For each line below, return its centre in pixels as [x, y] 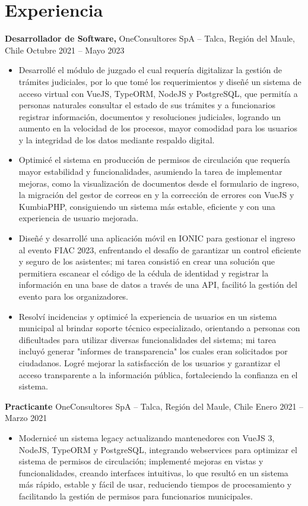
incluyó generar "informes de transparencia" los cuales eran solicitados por [153, 351]
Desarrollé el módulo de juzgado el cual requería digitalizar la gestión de [150, 70]
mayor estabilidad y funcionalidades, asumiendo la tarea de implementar [150, 172]
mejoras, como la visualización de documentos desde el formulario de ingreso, [159, 183]
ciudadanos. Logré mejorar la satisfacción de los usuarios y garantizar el [150, 362]
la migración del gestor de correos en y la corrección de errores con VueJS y [156, 195]
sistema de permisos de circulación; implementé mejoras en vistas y [141, 461]
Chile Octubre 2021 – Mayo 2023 [65, 50]
